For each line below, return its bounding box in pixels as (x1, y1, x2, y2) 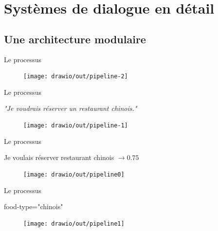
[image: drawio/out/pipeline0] (23, 171, 125, 178)
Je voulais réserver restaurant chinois (4, 152, 114, 162)
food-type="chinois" (4, 201, 63, 212)
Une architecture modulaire (4, 31, 146, 46)
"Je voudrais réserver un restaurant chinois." (4, 103, 137, 113)
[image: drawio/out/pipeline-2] (23, 73, 128, 80)
